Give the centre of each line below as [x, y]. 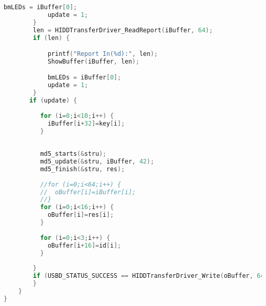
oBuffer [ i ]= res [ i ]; [80, 215]
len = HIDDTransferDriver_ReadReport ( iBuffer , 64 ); [123, 30]
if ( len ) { [51, 38]
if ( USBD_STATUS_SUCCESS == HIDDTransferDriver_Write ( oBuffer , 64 [149, 276]
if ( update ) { [53, 101]
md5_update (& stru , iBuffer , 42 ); [97, 162]
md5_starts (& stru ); [73, 154]
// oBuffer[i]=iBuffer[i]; [88, 192]
